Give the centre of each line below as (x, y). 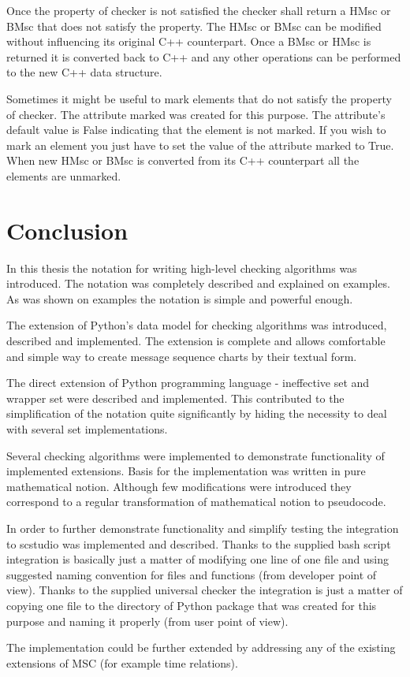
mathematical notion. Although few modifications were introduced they (179, 486)
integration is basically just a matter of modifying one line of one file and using (198, 559)
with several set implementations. (87, 429)
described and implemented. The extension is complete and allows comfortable (196, 341)
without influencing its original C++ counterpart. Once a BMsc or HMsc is (189, 41)
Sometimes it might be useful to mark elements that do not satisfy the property (199, 98)
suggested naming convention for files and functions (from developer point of (192, 574)
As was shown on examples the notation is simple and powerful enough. (180, 298)
